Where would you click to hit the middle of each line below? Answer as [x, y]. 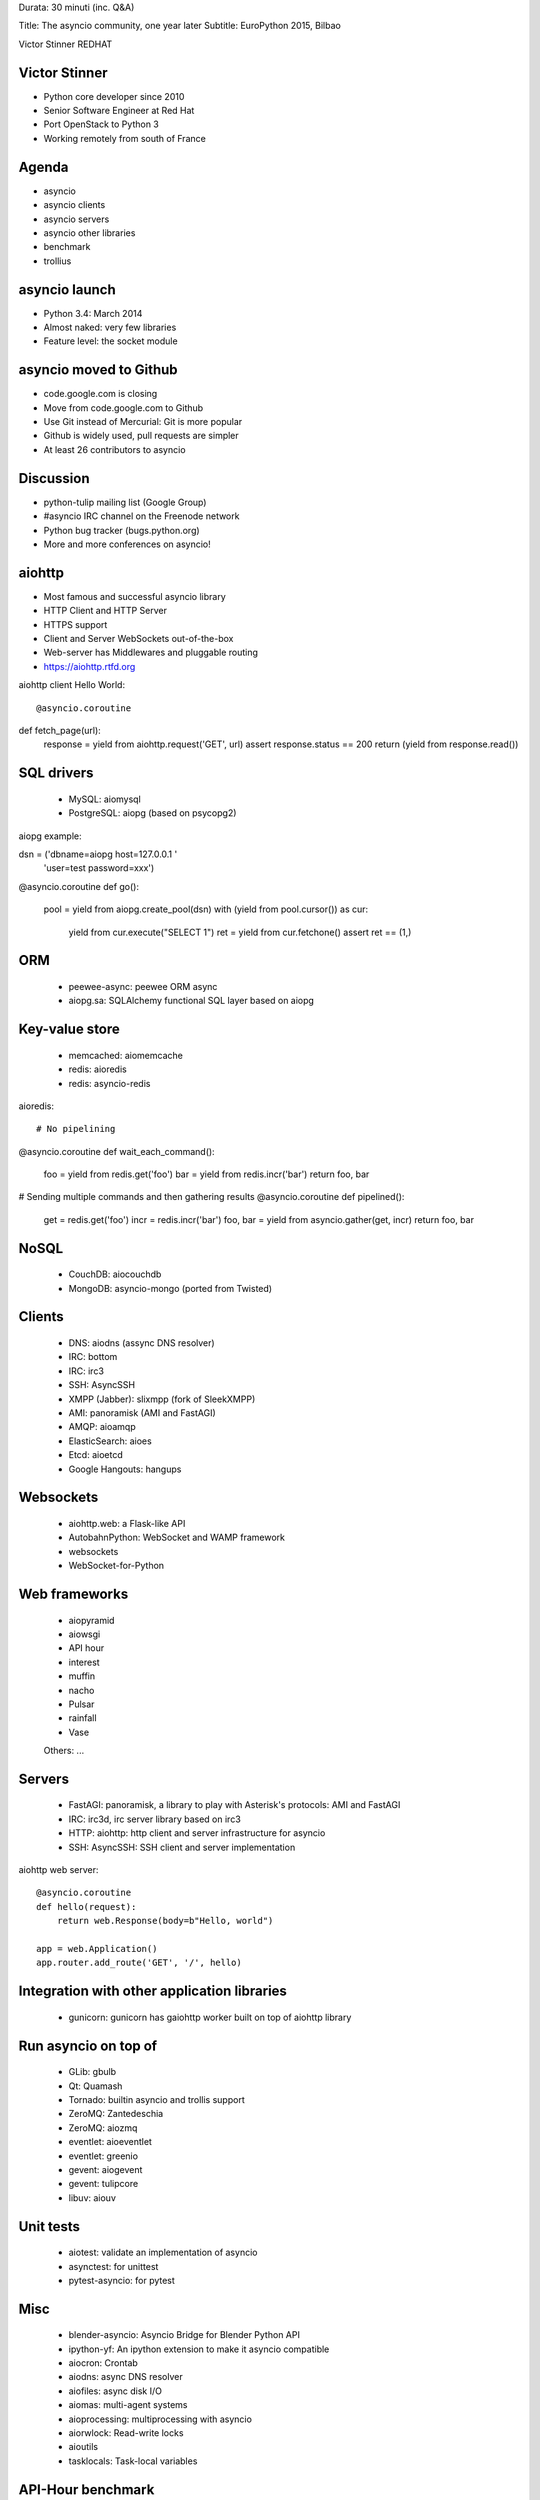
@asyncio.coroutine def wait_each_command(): [116, 1151]
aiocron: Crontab [103, 2363]
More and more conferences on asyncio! [127, 544]
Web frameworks [73, 1593]
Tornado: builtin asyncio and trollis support [156, 2099]
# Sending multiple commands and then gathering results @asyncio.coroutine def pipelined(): [211, 1197]
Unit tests [49, 2226]
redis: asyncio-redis [109, 1083]
